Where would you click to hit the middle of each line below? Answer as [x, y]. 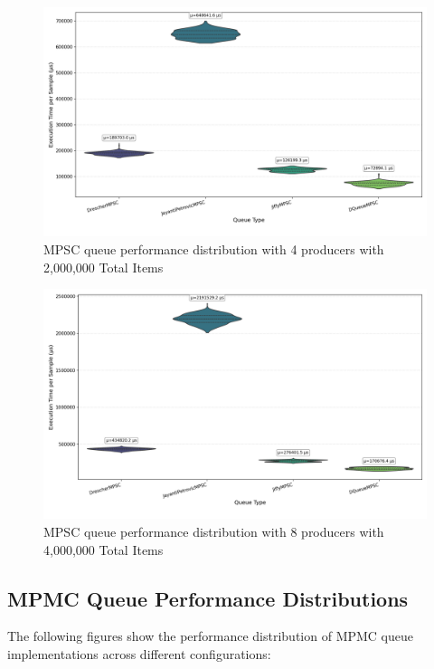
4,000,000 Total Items [104, 549]
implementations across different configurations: [139, 654]
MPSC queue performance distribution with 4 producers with [214, 249]
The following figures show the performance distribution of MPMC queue [211, 636]
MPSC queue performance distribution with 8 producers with [214, 532]
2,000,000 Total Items [104, 267]
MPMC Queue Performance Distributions [208, 598]
